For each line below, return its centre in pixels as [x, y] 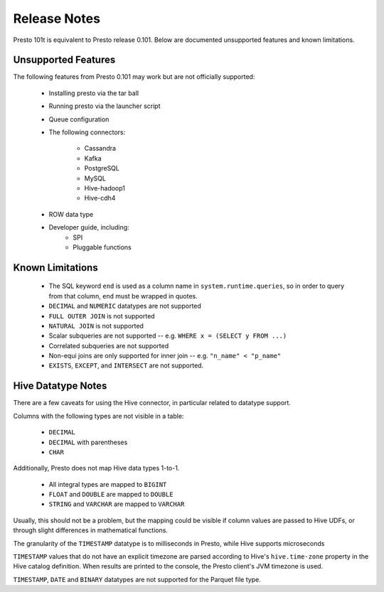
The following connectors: [87, 132]
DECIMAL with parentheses [88, 442]
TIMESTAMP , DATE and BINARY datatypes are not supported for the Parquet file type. [137, 579]
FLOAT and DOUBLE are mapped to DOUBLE [111, 495]
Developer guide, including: [89, 227]
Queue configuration [79, 119]
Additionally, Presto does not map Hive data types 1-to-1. [96, 468]
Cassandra [100, 149]
